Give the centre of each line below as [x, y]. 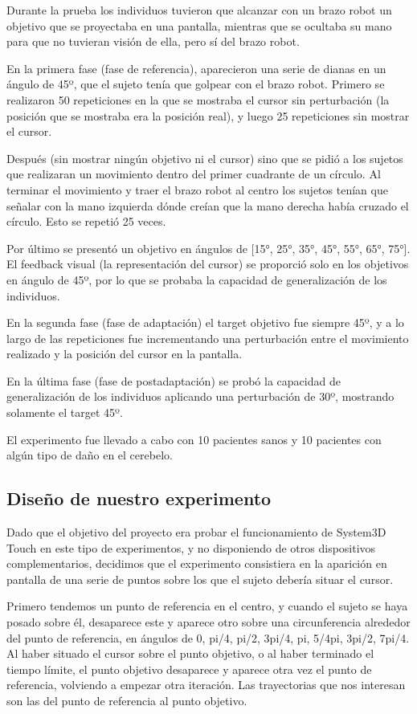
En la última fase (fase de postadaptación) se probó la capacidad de [174, 380]
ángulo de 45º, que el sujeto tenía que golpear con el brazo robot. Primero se [196, 84]
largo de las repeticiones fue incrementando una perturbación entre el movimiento [208, 338]
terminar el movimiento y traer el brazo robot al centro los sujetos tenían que [197, 189]
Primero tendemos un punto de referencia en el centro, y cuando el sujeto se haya [207, 606]
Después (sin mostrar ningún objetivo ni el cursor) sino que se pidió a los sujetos [205, 158]
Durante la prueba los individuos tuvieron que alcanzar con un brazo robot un [199, 10]
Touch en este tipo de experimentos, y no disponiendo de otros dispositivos [191, 547]
